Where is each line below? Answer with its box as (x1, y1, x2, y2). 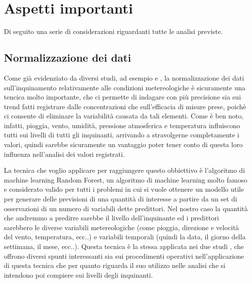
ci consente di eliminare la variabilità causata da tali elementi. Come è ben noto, (4, 111, 244, 121)
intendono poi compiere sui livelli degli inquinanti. (4, 269, 153, 280)
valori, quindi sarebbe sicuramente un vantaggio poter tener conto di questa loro (4, 139, 243, 150)
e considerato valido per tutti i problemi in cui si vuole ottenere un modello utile (4, 184, 244, 194)
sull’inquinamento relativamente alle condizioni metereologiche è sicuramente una (4, 82, 246, 92)
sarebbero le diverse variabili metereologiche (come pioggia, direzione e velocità (4, 222, 239, 232)
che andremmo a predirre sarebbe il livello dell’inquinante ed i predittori (4, 213, 219, 223)
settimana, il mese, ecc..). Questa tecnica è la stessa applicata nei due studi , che (4, 241, 244, 251)
